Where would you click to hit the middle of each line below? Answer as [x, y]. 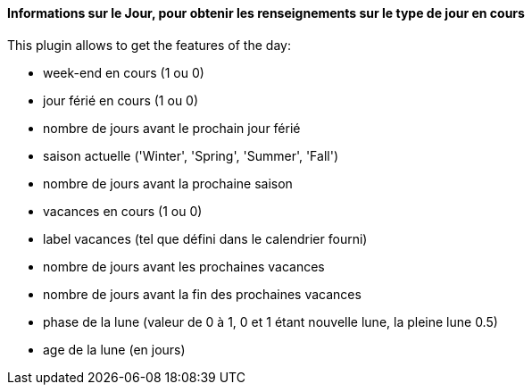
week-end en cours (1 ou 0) [124, 72]
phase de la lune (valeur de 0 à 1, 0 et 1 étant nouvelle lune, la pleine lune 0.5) [270, 321]
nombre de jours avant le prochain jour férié [172, 128]
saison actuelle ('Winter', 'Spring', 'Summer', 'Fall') [191, 155]
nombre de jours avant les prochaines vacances [184, 266]
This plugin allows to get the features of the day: [149, 45]
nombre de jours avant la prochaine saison [168, 183]
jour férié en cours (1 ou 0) [121, 100]
